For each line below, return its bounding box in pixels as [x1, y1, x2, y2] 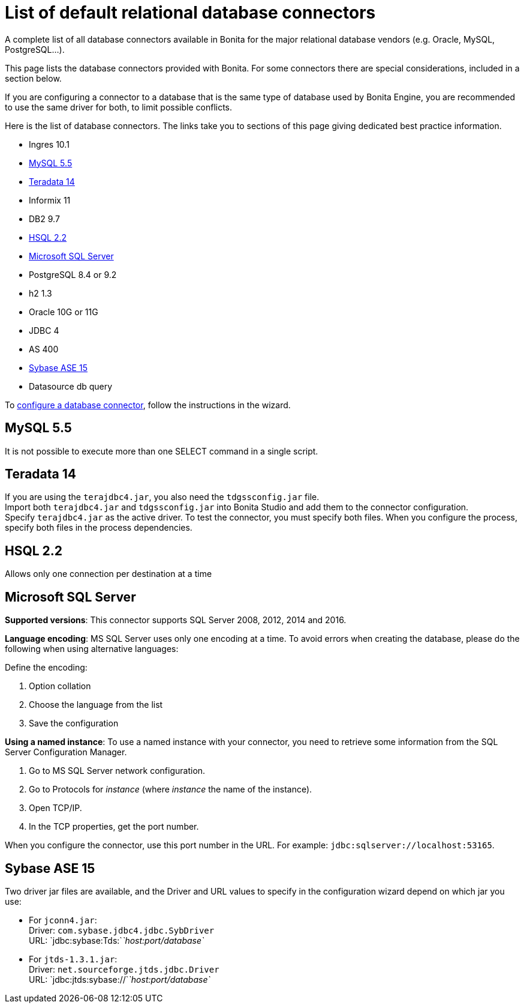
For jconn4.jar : [29, 914, 97, 925]
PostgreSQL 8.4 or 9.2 [29, 269, 117, 280]
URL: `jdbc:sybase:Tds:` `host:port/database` [29, 935, 204, 946]
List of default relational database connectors [5, 2, 376, 23]
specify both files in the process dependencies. [5, 522, 192, 533]
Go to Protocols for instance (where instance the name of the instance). [29, 784, 312, 795]
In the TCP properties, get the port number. [29, 821, 199, 832]
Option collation [29, 681, 91, 692]
